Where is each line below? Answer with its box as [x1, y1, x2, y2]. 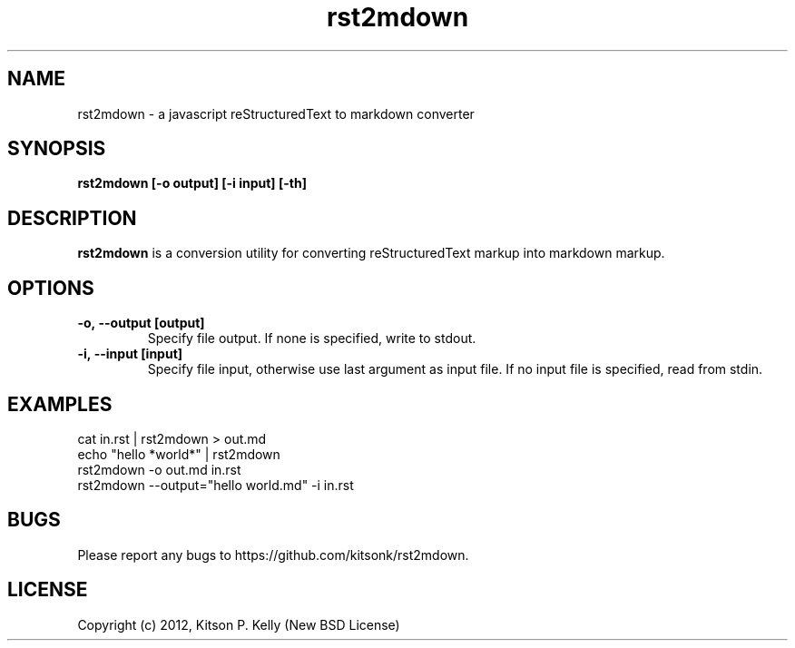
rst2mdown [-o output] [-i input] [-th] [77, 175, 307, 191]
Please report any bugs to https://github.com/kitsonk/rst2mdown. [77, 546, 469, 563]
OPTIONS [7, 276, 94, 299]
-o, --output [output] [77, 315, 205, 331]
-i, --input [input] [77, 346, 183, 362]
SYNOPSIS [7, 137, 106, 161]
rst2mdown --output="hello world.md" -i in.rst [77, 476, 354, 493]
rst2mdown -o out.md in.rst [77, 461, 241, 477]
